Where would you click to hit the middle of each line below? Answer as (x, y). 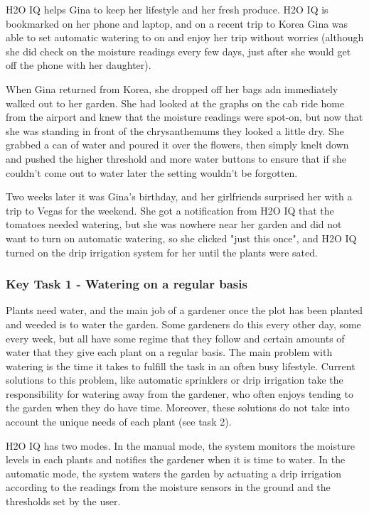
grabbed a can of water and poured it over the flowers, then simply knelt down (177, 145)
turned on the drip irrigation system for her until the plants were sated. (162, 252)
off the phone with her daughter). (79, 65)
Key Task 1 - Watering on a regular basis (127, 284)
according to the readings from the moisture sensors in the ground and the (168, 487)
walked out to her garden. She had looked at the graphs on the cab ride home (175, 103)
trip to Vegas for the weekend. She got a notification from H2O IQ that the (170, 210)
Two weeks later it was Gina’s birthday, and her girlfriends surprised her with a (179, 196)
